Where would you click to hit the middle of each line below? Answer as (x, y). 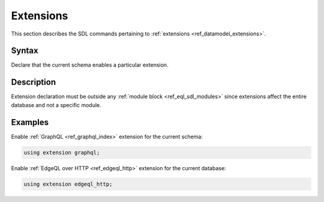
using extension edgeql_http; (68, 184)
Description (34, 82)
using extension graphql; (62, 152)
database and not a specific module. (56, 105)
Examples (30, 122)
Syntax (25, 51)
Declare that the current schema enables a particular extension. (90, 65)
